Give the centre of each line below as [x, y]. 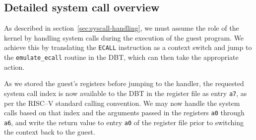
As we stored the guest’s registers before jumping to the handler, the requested [124, 83]
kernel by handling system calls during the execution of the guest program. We [124, 37]
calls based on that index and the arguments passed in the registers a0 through [124, 113]
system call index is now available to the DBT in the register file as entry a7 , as [126, 93]
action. [14, 67]
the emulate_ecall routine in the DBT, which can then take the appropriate [121, 57]
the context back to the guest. [50, 132]
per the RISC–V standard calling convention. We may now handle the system [122, 103]
